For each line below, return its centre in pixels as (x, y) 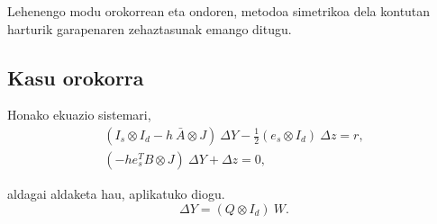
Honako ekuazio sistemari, (79, 115)
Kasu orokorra (76, 77)
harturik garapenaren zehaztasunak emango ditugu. (150, 28)
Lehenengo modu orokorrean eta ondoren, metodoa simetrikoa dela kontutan (219, 11)
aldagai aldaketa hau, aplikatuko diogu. (116, 194)
